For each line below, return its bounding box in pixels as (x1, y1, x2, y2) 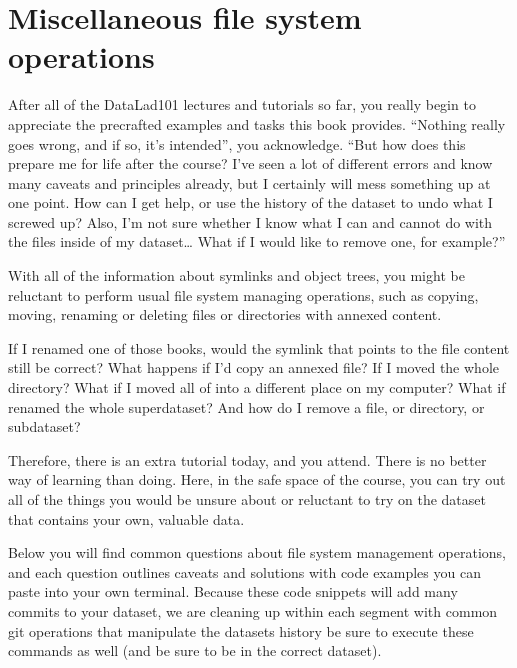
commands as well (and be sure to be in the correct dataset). (8, 640, 382, 661)
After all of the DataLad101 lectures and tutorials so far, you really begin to (8, 94, 476, 115)
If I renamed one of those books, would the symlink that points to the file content (8, 337, 510, 358)
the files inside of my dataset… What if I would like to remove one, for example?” (8, 231, 506, 252)
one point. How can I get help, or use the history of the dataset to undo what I (8, 192, 493, 213)
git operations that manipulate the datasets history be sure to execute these (8, 620, 474, 641)
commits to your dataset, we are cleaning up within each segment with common (8, 600, 498, 621)
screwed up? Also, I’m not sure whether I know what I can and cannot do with (8, 211, 493, 232)
